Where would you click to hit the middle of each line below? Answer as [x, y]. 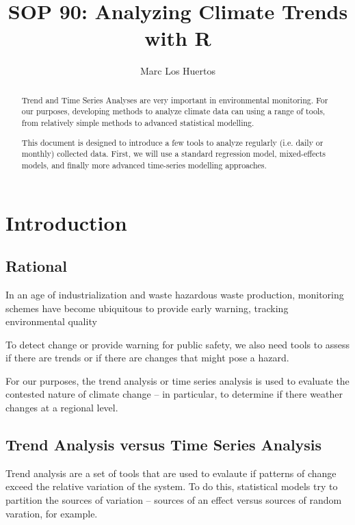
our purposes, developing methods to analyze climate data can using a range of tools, [173, 111]
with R [178, 38]
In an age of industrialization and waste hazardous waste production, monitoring [175, 294]
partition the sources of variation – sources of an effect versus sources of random [174, 500]
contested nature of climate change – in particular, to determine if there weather [174, 394]
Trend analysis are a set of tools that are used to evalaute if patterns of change [171, 473]
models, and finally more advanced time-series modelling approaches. [144, 165]
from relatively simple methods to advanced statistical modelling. [138, 123]
